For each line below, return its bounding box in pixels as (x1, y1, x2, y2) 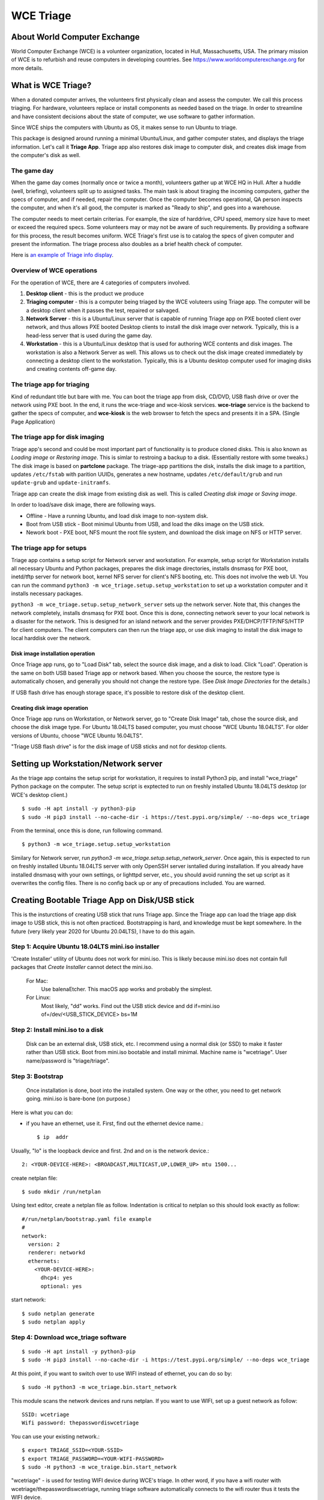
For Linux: (26, 994, 51, 1001)
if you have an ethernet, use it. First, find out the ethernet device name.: (26, 1120, 204, 1127)
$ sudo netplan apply (22, 1319, 85, 1325)
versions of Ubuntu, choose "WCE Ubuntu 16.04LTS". (11, 732, 143, 739)
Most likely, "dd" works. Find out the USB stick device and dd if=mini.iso (41, 1002, 220, 1009)
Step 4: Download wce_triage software (11, 1333, 127, 1341)
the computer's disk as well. (11, 152, 81, 159)
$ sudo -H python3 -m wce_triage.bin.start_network (22, 1384, 177, 1391)
